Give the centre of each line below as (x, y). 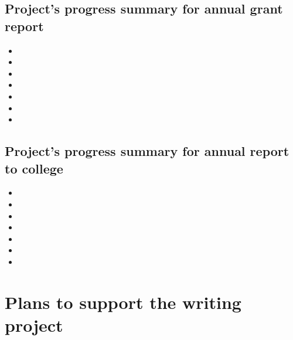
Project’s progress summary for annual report (147, 151)
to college (34, 168)
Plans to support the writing (123, 302)
